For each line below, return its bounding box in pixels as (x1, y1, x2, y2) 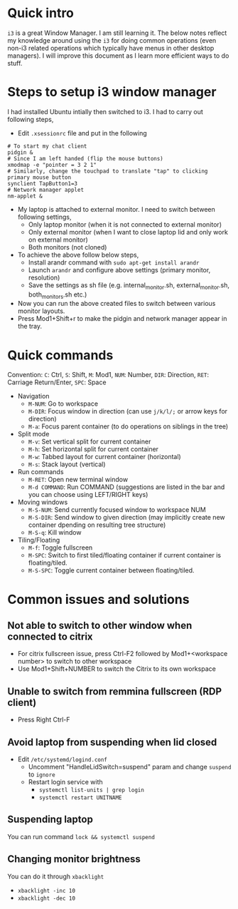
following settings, (17, 212, 72, 221)
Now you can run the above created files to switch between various (17, 299, 216, 308)
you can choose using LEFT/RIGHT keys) (28, 491, 148, 499)
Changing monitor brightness (7, 853, 141, 866)
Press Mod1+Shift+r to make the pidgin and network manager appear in (17, 314, 227, 323)
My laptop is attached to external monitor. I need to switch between (17, 205, 215, 213)
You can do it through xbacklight (7, 872, 104, 880)
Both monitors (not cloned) (28, 242, 107, 251)
